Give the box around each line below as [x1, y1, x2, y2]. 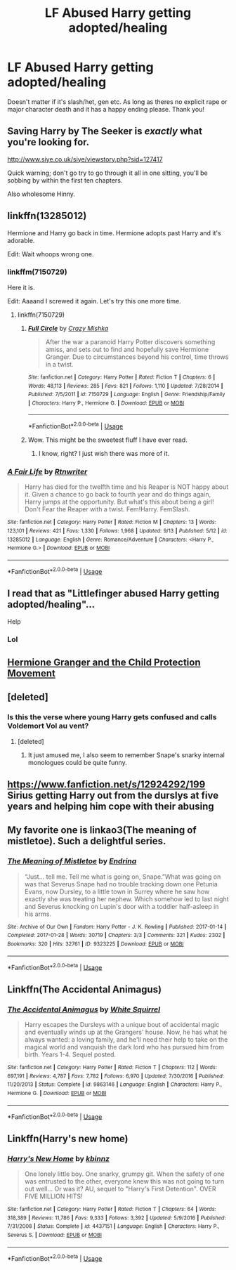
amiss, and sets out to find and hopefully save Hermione [45, 345, 209, 353]
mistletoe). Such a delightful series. [7, 835, 166, 847]
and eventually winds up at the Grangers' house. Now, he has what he [24, 1028, 228, 1036]
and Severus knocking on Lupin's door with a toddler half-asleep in [24, 902, 219, 910]
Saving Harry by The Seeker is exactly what [7, 125, 202, 138]
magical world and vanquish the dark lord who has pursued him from [24, 1042, 225, 1051]
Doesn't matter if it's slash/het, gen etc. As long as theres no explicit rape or [7, 97, 228, 106]
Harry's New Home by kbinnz [7, 1153, 110, 1163]
